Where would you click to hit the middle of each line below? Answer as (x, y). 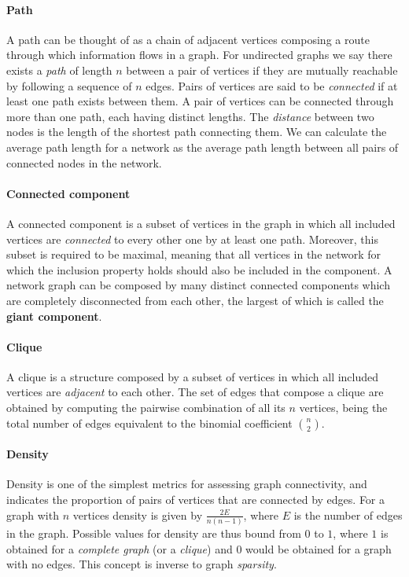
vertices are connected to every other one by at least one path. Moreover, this (192, 239)
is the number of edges (348, 515)
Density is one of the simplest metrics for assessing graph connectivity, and (187, 484)
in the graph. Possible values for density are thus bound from (154, 533)
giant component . (54, 316)
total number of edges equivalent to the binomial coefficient (149, 423)
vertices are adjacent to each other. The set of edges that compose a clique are (195, 392)
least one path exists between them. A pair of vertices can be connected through (200, 101)
